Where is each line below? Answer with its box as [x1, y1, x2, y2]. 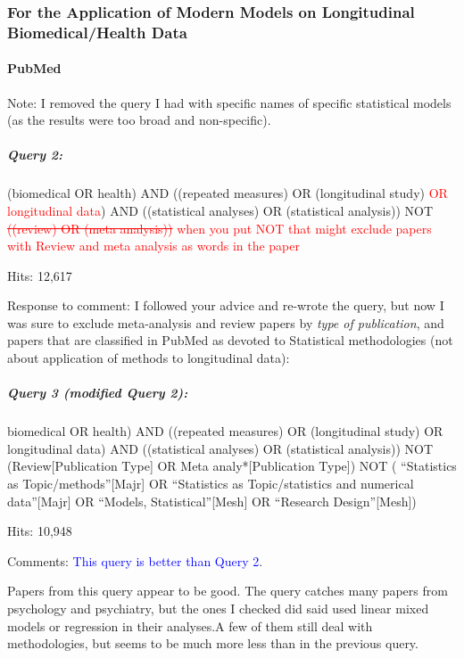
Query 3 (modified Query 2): [7, 383, 188, 402]
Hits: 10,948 [7, 522, 72, 540]
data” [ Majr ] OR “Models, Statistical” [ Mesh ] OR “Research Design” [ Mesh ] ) [7, 491, 417, 510]
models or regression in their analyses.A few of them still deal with [7, 616, 373, 635]
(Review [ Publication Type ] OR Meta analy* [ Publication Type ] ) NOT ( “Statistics [7, 456, 457, 475]
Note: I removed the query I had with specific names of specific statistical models [7, 93, 452, 111]
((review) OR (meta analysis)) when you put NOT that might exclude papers [7, 218, 432, 237]
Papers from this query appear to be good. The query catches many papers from [7, 581, 448, 600]
